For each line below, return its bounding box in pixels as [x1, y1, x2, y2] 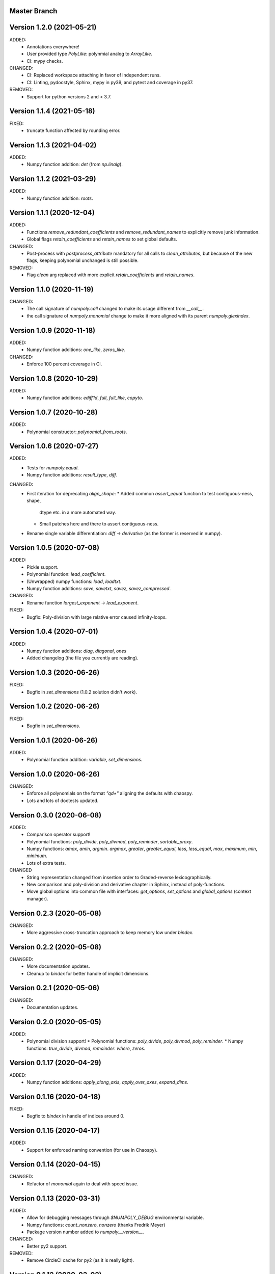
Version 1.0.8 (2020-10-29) [9, 374, 98, 383]
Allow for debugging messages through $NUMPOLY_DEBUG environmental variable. [26, 1214, 204, 1220]
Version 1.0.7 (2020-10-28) [9, 408, 98, 417]
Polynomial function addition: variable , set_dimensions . [26, 757, 143, 763]
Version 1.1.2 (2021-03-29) [9, 175, 96, 183]
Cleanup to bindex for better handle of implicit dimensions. [26, 970, 150, 976]
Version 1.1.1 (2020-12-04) [9, 208, 95, 217]
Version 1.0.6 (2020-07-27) [9, 442, 99, 450]
